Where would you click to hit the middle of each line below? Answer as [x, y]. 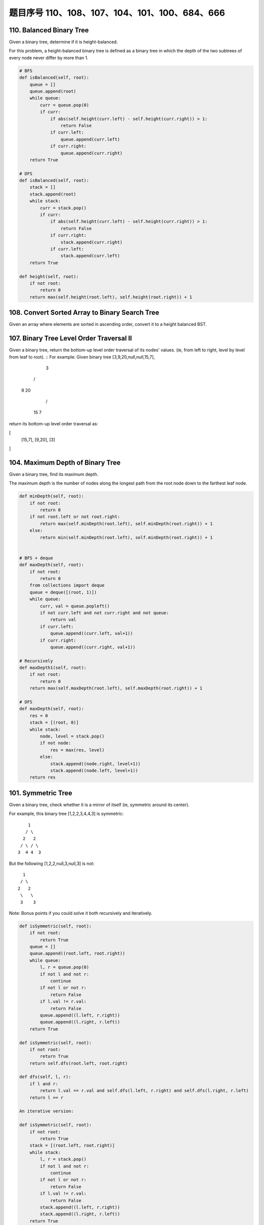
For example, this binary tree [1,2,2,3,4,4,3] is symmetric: [66, 814]
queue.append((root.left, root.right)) [77, 954]
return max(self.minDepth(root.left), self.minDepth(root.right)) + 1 [126, 524]
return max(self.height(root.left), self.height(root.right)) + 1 [111, 297]
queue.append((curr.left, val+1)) [91, 634]
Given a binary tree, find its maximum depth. [54, 474]
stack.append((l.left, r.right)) [80, 1207]
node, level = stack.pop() [72, 736]
